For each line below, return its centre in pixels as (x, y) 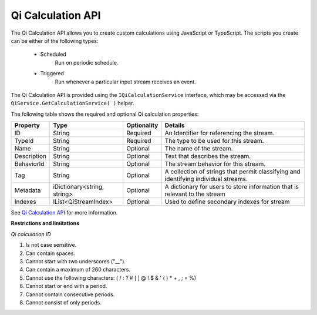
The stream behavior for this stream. (215, 164)
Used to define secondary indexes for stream (227, 202)
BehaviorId (29, 164)
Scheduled (53, 54)
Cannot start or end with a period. (66, 286)
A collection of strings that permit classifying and (232, 172)
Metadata (28, 190)
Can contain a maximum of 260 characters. (78, 270)
